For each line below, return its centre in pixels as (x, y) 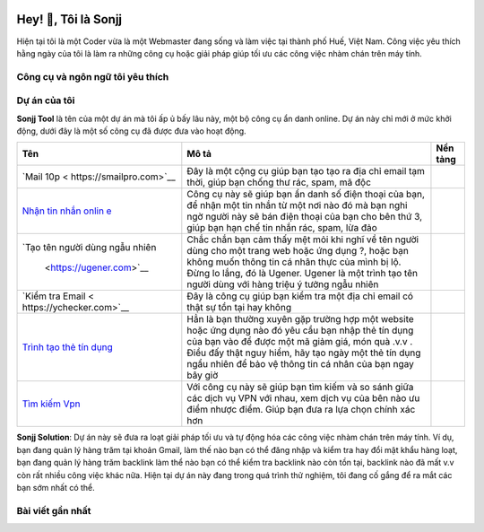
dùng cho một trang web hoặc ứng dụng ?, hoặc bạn (298, 251)
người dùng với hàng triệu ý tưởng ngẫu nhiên (283, 284)
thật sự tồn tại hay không (239, 308)
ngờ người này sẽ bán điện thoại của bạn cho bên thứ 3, (305, 217)
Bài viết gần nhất (54, 510)
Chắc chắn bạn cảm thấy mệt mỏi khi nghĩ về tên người (303, 240)
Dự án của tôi (46, 100)
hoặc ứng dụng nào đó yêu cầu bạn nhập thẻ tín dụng (300, 330)
